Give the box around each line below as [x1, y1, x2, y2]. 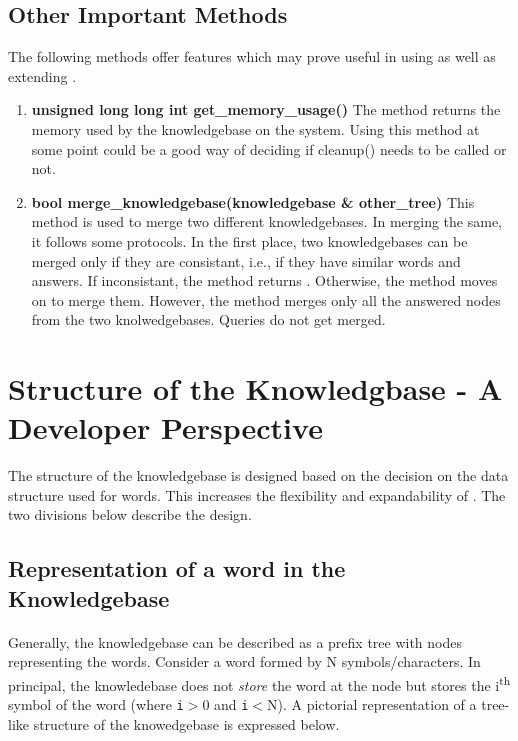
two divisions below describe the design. [8, 504, 252, 525]
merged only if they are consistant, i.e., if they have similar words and [31, 250, 461, 271]
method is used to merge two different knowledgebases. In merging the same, [31, 211, 502, 232]
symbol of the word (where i [8, 694, 184, 715]
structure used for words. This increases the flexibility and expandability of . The [8, 484, 506, 505]
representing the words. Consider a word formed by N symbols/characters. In [8, 651, 481, 672]
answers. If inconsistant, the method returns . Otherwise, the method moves [31, 270, 498, 291]
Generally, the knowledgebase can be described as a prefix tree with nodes [8, 631, 462, 652]
